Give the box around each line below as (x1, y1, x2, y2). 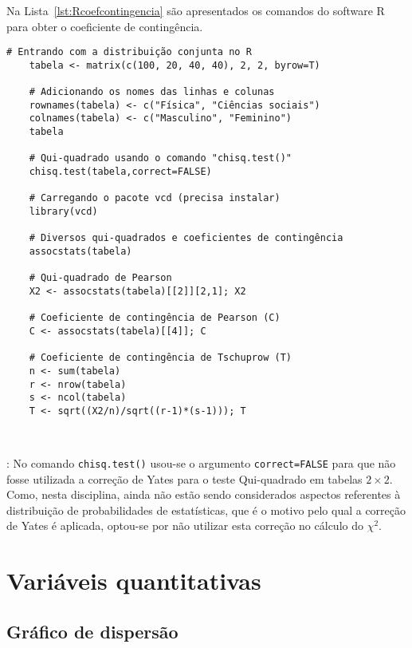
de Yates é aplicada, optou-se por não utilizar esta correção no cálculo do (6, 517, 363, 534)
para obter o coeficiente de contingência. (6, 18, 203, 34)
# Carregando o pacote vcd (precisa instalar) (29, 192, 281, 204)
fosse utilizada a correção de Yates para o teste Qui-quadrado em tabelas (6, 470, 363, 487)
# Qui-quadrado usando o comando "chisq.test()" (29, 152, 292, 164)
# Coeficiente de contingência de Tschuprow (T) (29, 352, 292, 364)
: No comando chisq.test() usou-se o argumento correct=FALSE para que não (6, 454, 396, 471)
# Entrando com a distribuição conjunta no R (6, 46, 252, 58)
